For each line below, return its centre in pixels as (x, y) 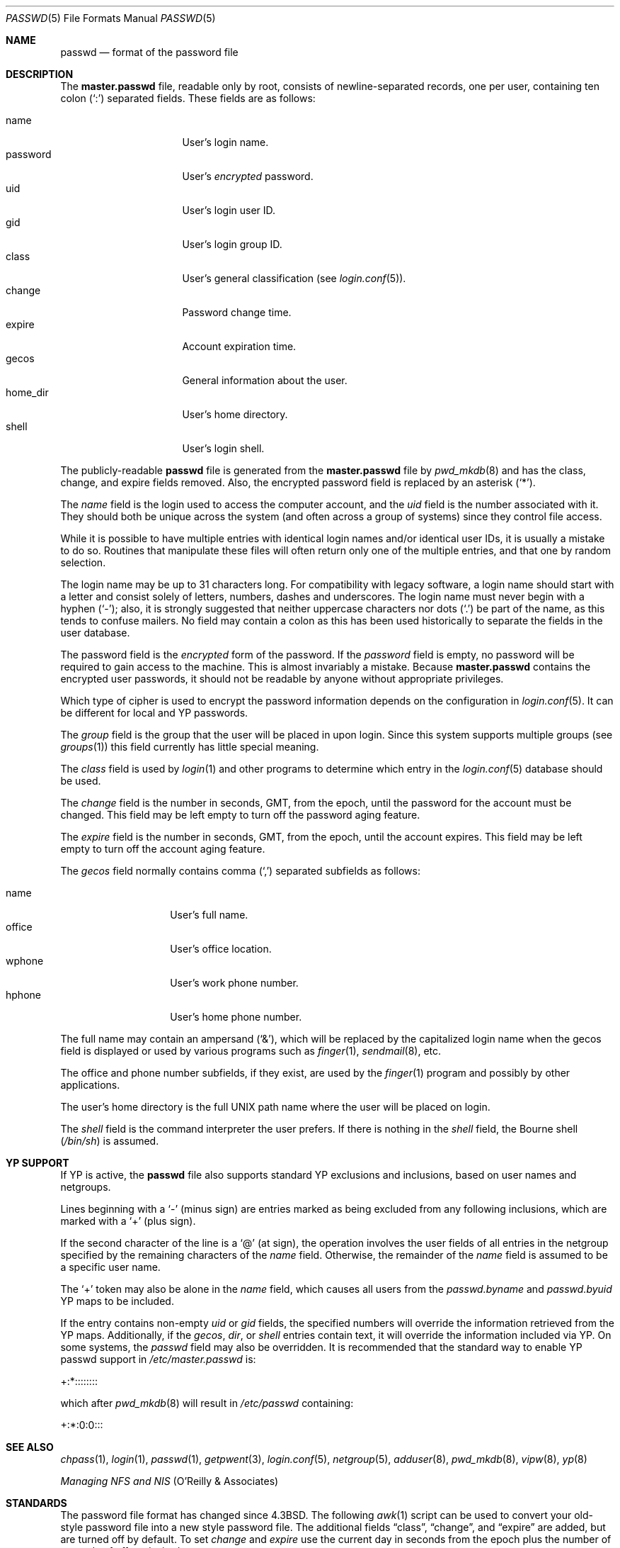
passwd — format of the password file (149, 52)
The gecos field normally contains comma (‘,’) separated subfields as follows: (240, 871)
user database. (95, 633)
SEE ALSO (30, 1447)
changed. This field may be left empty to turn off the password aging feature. (240, 815)
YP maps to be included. (117, 1301)
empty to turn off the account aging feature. (163, 849)
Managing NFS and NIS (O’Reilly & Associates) (170, 1481)
